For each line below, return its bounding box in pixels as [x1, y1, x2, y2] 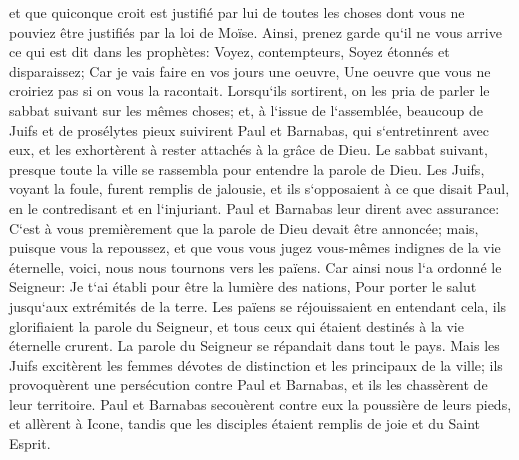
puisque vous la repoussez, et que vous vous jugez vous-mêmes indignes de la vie [9, 237, 501, 258]
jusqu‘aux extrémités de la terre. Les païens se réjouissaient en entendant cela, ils [9, 295, 507, 316]
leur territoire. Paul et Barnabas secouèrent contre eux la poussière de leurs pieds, [9, 393, 512, 414]
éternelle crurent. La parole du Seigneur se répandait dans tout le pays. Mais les [9, 335, 500, 356]
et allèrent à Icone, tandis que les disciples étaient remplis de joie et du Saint [9, 413, 480, 434]
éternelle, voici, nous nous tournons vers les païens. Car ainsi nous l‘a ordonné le [9, 256, 502, 277]
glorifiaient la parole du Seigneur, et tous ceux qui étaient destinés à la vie [9, 315, 464, 336]
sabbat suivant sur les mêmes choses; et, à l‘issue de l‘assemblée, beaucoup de [9, 99, 484, 120]
